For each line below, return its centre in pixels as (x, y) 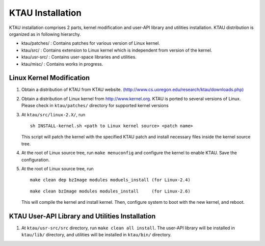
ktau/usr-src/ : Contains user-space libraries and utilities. (79, 57)
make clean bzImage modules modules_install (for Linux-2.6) (110, 191)
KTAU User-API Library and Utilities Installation (82, 216)
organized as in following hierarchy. (45, 34)
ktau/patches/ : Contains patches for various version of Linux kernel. (91, 43)
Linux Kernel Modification (50, 78)
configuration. (36, 160)
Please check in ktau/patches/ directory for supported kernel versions (95, 106)
